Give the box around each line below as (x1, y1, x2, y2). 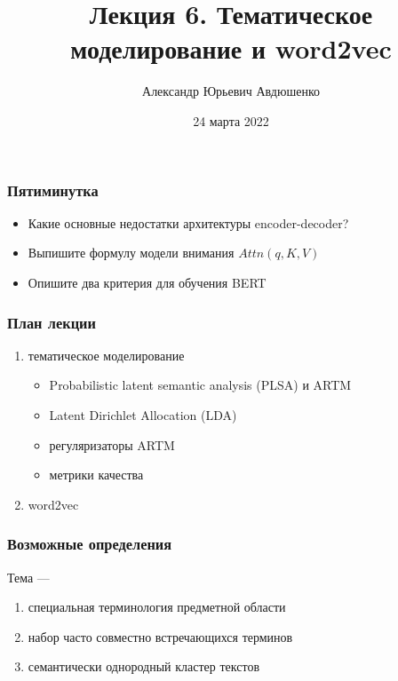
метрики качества (49, 465, 144, 484)
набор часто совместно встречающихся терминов (28, 627, 293, 645)
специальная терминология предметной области (28, 598, 286, 616)
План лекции (7, 311, 96, 333)
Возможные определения (7, 533, 172, 555)
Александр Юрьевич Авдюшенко (142, 82, 320, 100)
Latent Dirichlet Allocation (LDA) (49, 405, 237, 424)
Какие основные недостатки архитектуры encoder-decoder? (28, 213, 349, 232)
